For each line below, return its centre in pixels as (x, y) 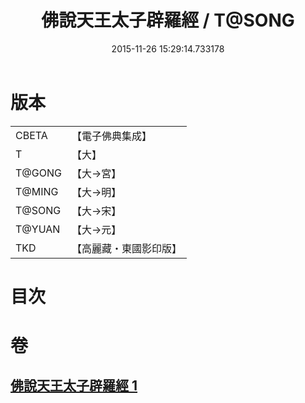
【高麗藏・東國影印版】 (126, 248)
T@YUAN (38, 229)
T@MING (37, 191)
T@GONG (38, 173)
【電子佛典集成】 (111, 136)
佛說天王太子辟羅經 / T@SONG (168, 20)
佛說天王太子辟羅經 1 (74, 386)
